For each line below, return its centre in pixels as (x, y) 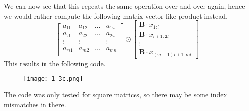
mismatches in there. (35, 104)
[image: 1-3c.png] (53, 79)
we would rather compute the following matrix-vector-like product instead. (116, 15)
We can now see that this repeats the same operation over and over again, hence (124, 6)
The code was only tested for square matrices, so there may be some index (115, 94)
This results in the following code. (55, 63)
